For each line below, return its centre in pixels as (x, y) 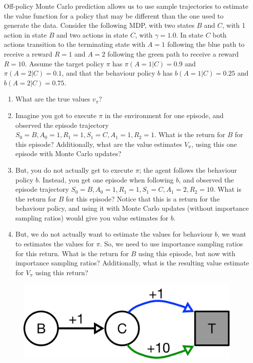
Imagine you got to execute (56, 115)
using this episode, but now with (187, 253)
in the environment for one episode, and (164, 115)
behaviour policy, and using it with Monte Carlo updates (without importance (132, 208)
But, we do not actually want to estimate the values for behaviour (114, 234)
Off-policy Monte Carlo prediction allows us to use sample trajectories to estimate (126, 6)
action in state (25, 34)
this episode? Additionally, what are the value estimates (99, 144)
